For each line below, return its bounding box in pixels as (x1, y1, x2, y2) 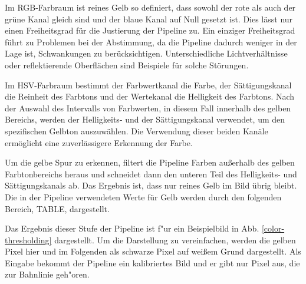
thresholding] (5, 233, 52, 246)
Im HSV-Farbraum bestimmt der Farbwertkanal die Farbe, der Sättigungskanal (5, 78, 292, 91)
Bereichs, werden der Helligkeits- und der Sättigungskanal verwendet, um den (5, 113, 285, 126)
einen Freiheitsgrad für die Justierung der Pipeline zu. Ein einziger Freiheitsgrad (5, 24, 295, 37)
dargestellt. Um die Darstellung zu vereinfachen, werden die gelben (54, 233, 296, 246)
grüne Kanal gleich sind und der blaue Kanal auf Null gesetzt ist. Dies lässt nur (5, 12, 293, 25)
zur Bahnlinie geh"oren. (5, 268, 90, 280)
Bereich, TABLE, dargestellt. (5, 202, 110, 214)
